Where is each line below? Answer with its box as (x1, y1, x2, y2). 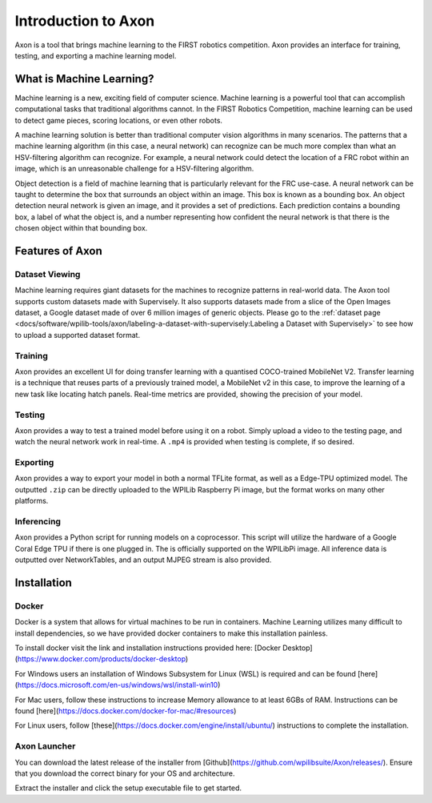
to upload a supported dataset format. (14, 330, 140, 339)
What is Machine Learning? (14, 72, 154, 86)
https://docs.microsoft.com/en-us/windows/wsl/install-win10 (17, 681, 218, 690)
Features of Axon (14, 244, 103, 258)
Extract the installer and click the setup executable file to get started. (14, 783, 242, 793)
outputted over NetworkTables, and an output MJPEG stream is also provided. (14, 555, 272, 564)
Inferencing (14, 516, 62, 527)
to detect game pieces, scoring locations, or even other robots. (14, 115, 223, 125)
